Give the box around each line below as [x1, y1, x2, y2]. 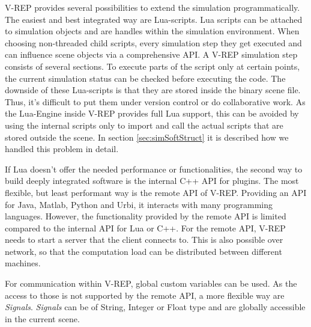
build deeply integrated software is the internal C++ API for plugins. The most [5, 174, 299, 187]
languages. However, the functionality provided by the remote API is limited [5, 210, 286, 222]
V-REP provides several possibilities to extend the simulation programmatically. [5, 1, 300, 13]
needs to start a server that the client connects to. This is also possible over [5, 233, 283, 246]
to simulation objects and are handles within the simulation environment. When [5, 25, 300, 37]
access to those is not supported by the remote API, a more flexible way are [5, 289, 285, 301]
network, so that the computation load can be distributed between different [5, 245, 282, 257]
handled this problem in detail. [5, 142, 119, 155]
